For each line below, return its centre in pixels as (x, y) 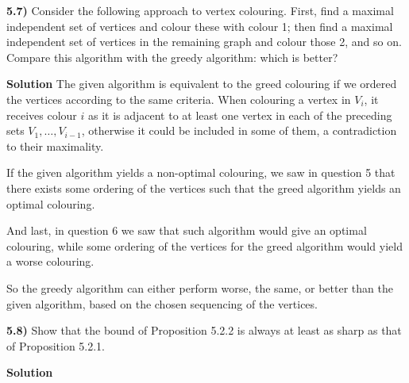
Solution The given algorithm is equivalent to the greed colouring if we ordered (202, 84)
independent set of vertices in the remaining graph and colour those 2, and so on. (204, 42)
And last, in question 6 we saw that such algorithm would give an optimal (187, 230)
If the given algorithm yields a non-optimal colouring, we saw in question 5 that (201, 172)
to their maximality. (55, 146)
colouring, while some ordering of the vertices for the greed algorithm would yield (204, 245)
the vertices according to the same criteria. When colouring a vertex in (179, 99)
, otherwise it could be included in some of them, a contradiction (239, 130)
